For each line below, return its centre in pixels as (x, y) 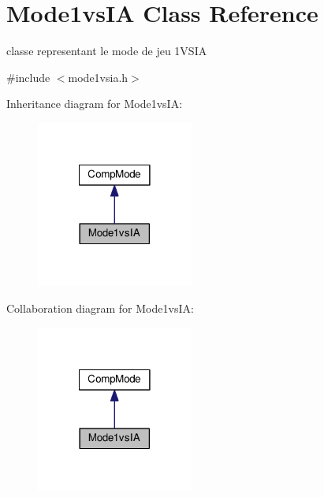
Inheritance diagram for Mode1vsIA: (95, 104)
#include (28, 77)
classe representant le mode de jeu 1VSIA (107, 51)
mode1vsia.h (98, 77)
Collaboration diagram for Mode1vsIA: (100, 308)
